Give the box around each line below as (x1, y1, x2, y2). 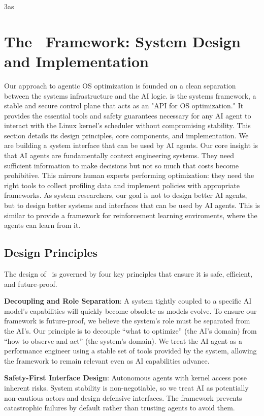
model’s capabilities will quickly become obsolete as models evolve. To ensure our (4, 305, 257, 316)
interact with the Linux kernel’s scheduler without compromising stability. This (4, 120, 251, 131)
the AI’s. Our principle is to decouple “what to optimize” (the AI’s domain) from (4, 325, 257, 336)
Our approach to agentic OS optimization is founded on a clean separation (4, 80, 236, 91)
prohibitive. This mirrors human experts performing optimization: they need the (4, 170, 254, 181)
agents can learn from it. (4, 220, 81, 230)
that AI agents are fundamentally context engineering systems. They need (4, 150, 235, 161)
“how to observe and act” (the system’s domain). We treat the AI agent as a (4, 335, 242, 346)
